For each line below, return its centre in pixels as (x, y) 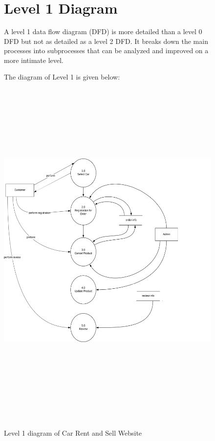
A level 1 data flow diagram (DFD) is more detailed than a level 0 (103, 31)
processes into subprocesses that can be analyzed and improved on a (106, 50)
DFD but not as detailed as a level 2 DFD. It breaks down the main (106, 41)
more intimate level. (34, 60)
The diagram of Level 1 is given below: (62, 76)
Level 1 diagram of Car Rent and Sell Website (73, 432)
